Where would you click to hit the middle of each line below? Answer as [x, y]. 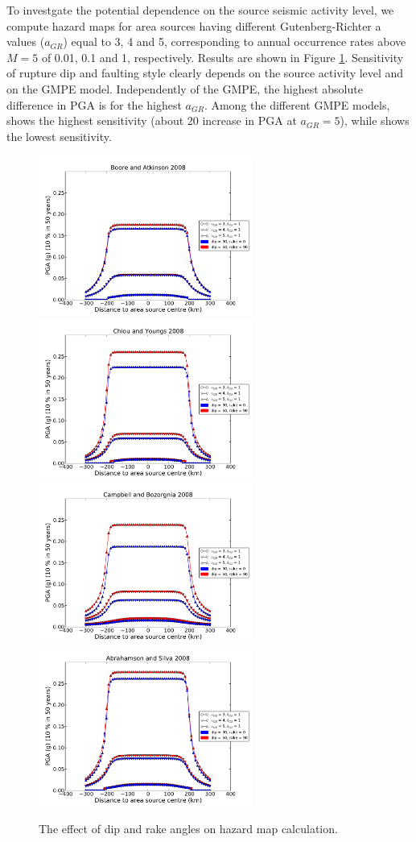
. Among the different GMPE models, [297, 104]
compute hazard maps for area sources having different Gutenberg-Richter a [194, 25]
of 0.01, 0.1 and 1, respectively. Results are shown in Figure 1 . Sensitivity [222, 57]
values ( [26, 41]
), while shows [375, 120]
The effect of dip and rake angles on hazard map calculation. [188, 829]
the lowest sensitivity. [59, 136]
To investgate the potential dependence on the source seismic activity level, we [200, 10]
